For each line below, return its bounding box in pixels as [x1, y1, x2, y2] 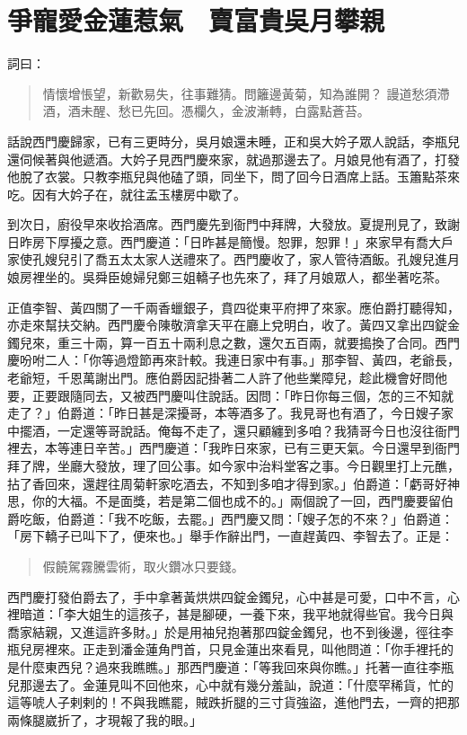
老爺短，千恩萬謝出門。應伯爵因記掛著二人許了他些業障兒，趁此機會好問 [7, 368, 435, 387]
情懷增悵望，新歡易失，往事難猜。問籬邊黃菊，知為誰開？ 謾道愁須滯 [42, 84, 450, 102]
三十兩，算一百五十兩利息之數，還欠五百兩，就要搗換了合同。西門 [69, 332, 460, 351]
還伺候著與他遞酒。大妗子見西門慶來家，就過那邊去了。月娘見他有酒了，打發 [7, 149, 460, 168]
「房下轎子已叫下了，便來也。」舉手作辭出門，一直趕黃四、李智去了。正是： [7, 527, 454, 545]
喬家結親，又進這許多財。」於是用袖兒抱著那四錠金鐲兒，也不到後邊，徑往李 [7, 622, 454, 641]
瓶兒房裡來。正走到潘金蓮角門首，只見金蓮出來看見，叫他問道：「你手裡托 [7, 640, 441, 659]
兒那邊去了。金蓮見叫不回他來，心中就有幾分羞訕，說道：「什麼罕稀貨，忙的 [7, 675, 454, 694]
